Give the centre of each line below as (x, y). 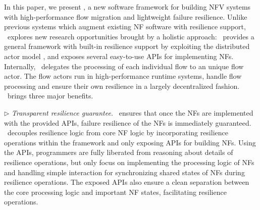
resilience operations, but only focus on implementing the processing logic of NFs (129, 162)
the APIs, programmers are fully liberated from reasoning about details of (119, 152)
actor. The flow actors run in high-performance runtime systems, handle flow (123, 76)
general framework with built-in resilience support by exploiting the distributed (127, 46)
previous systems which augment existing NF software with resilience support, (125, 27)
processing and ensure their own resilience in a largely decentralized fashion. (122, 86)
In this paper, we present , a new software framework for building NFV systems (127, 7)
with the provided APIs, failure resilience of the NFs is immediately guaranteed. (128, 122)
